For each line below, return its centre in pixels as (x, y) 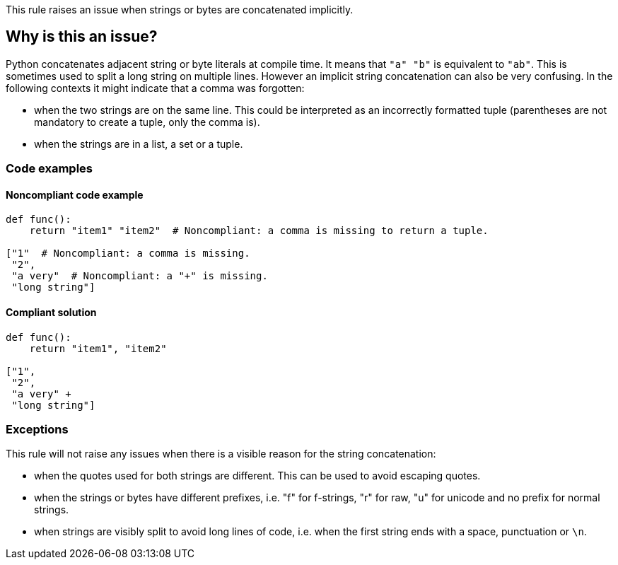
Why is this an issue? (82, 37)
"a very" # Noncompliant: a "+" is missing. (140, 276)
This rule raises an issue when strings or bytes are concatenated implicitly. (180, 10)
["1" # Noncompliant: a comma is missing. (128, 254)
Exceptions (37, 430)
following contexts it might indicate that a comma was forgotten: (155, 88)
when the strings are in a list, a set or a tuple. (139, 144)
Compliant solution (51, 313)
